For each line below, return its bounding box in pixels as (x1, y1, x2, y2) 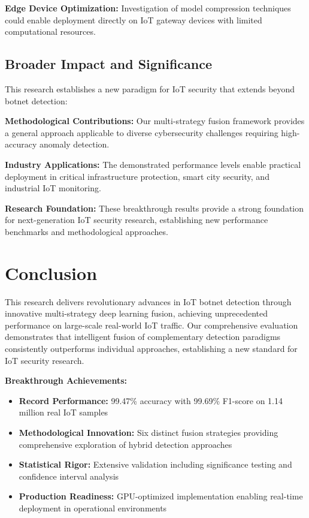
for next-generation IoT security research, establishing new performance (5, 213, 268, 226)
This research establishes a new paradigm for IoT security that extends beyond (5, 82, 295, 95)
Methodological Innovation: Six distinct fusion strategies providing (19, 426, 278, 438)
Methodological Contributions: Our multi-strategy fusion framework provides (5, 115, 305, 127)
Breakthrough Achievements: (5, 374, 127, 387)
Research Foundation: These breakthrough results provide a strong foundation (5, 201, 304, 214)
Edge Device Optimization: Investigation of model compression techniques (5, 2, 291, 14)
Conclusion (5, 260, 98, 285)
